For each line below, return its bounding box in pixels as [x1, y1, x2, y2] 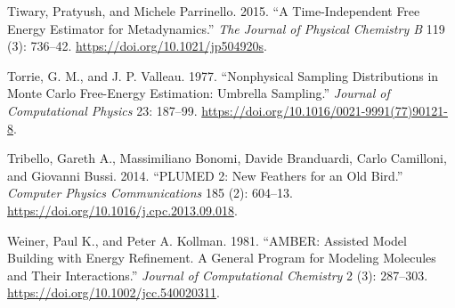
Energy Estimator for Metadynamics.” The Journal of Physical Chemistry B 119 [7, 19, 445, 37]
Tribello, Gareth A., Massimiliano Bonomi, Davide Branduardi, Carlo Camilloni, [7, 149, 447, 167]
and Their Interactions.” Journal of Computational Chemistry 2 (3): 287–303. [7, 265, 428, 284]
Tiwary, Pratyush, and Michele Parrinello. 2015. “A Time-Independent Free [7, 2, 420, 20]
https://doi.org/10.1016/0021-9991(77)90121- [201, 101, 448, 119]
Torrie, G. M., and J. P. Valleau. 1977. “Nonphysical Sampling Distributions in [7, 66, 439, 85]
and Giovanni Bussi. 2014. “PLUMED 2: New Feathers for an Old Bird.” [7, 166, 403, 184]
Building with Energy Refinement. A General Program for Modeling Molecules [7, 248, 436, 267]
